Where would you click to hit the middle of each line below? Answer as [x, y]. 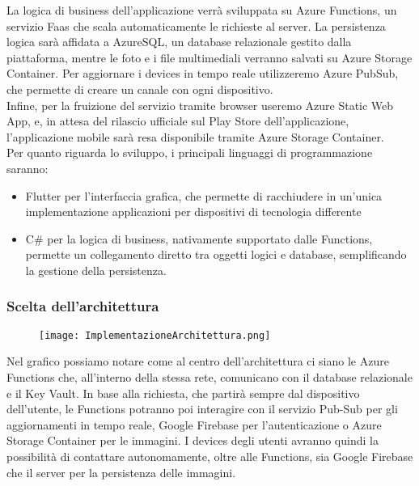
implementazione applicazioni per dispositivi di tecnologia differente [193, 211]
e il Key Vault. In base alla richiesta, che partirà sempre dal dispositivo [183, 393]
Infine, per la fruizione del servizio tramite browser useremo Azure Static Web [200, 105]
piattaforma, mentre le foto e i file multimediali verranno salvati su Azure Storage [209, 57]
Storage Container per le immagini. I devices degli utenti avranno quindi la [193, 440]
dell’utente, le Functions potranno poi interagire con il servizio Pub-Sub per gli [202, 409]
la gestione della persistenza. [96, 270]
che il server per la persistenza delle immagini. [121, 472]
